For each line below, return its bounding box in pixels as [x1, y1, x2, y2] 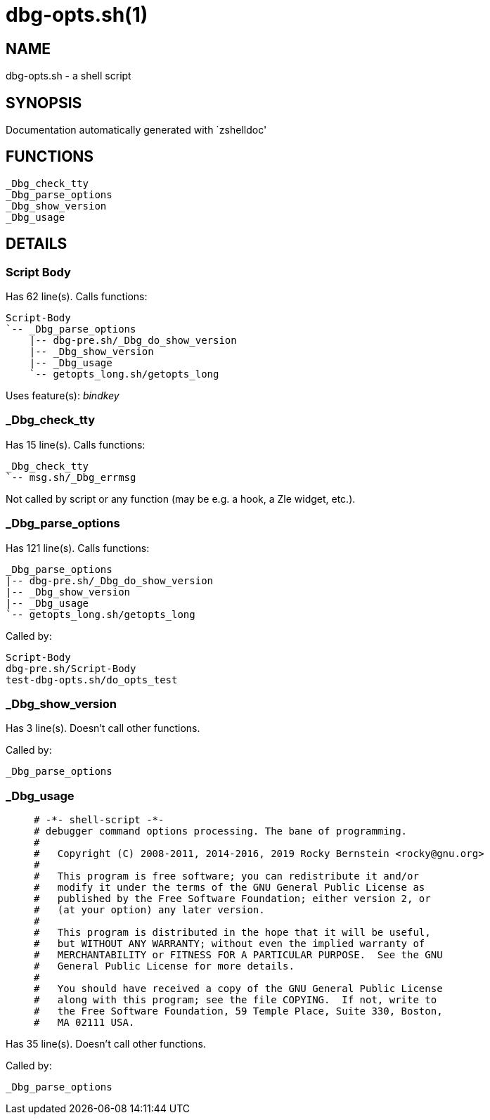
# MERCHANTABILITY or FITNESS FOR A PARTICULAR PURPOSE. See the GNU [34, 949, 443, 961]
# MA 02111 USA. [34, 1017, 135, 1029]
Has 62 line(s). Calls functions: [6, 290, 148, 303]
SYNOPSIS [6, 94, 82, 112]
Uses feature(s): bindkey [6, 390, 120, 402]
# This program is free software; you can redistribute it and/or [34, 870, 419, 882]
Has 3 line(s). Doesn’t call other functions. [6, 722, 200, 735]
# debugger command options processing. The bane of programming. [34, 825, 408, 837]
